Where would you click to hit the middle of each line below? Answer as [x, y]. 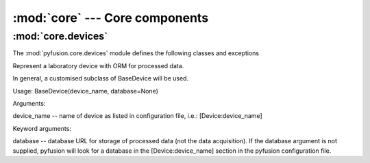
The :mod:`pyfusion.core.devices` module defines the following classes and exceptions [136, 53]
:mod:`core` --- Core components [111, 18]
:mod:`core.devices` [60, 36]
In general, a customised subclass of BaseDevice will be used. [100, 78]
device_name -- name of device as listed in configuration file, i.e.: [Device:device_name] [138, 116]
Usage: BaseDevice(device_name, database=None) [86, 91]
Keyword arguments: [42, 128]
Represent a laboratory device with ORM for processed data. [98, 65]
